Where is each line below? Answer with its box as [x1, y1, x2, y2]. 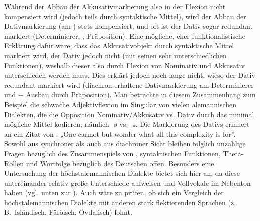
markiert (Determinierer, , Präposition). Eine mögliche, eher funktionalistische [4, 30, 245, 41]
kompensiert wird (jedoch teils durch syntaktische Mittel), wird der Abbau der [4, 11, 246, 21]
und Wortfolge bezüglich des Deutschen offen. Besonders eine [26, 158, 214, 168]
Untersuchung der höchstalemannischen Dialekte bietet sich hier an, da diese [4, 168, 240, 178]
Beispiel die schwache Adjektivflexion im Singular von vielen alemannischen [4, 99, 237, 109]
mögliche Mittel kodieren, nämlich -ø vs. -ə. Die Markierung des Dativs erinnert [4, 119, 250, 129]
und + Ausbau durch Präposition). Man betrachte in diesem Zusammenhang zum [4, 89, 256, 100]
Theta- [223, 148, 244, 158]
